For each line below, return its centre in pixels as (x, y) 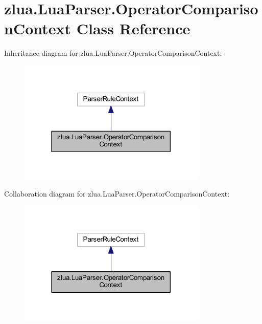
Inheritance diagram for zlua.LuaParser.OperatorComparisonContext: (113, 53)
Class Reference (133, 28)
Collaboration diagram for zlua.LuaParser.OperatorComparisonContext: (117, 193)
